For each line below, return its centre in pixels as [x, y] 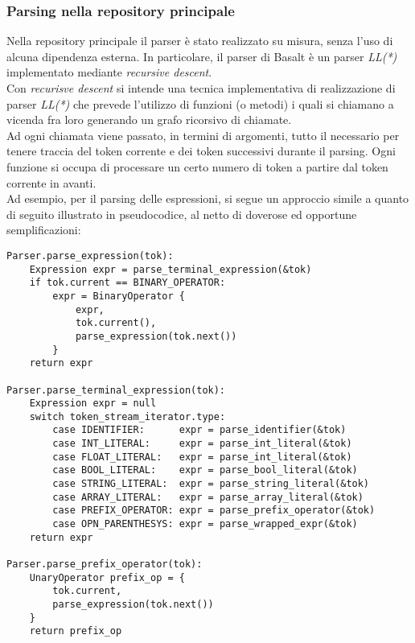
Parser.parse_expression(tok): [90, 256]
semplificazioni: [44, 230]
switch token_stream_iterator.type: [127, 416]
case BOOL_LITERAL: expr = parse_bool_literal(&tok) [205, 470]
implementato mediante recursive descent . [109, 72]
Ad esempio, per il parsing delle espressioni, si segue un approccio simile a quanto [208, 198]
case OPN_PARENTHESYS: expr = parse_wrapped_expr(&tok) [205, 524]
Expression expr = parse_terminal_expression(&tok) [171, 269]
